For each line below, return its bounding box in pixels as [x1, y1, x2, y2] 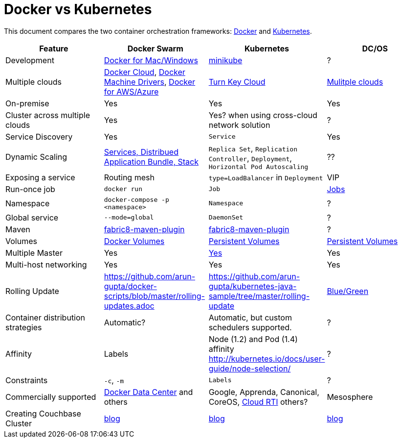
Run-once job [5, 184, 55, 194]
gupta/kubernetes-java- [208, 281, 297, 291]
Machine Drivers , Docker [104, 76, 196, 87]
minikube [208, 55, 243, 65]
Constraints [5, 375, 48, 385]
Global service [5, 212, 59, 222]
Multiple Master [5, 247, 63, 258]
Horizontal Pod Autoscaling [208, 163, 309, 171]
